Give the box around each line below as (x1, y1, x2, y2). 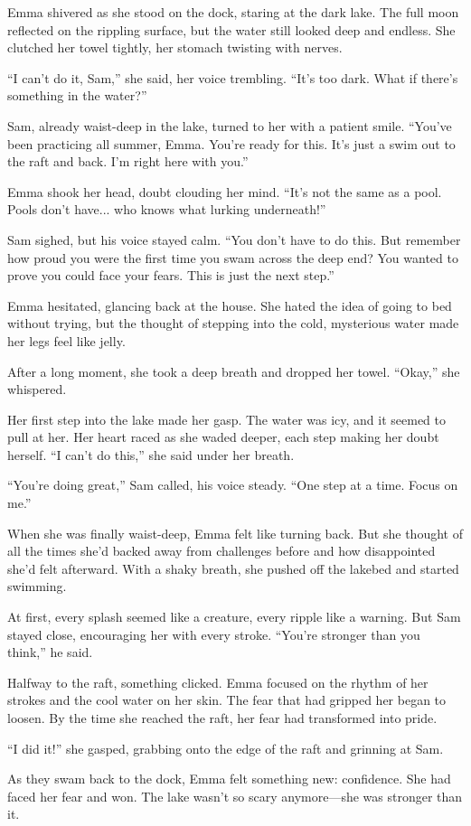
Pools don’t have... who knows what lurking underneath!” (7, 200, 326, 219)
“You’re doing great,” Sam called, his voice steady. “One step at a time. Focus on (7, 475, 458, 494)
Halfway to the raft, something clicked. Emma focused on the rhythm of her (7, 672, 429, 691)
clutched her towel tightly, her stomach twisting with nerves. (7, 38, 343, 57)
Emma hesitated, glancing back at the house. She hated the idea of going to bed (7, 296, 452, 314)
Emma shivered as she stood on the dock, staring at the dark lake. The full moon (7, 3, 459, 21)
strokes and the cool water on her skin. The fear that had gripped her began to (7, 690, 447, 709)
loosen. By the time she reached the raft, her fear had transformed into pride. (7, 709, 438, 727)
